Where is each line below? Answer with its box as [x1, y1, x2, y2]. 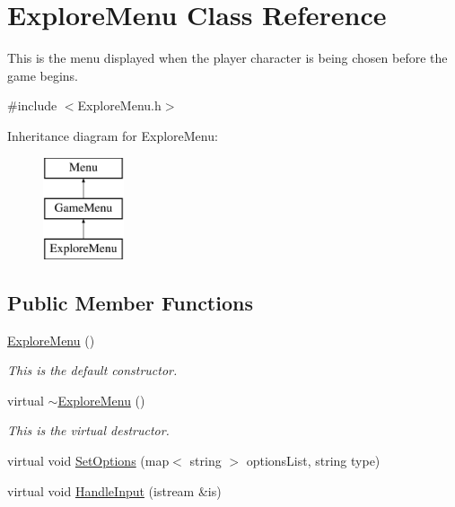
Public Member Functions [7, 288, 253, 316]
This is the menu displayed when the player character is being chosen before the [7, 48, 448, 67]
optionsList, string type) [246, 451, 381, 470]
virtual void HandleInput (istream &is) [7, 481, 222, 500]
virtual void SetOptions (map [7, 451, 170, 470]
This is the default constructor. [7, 361, 178, 380]
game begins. [7, 66, 79, 84]
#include [7, 96, 57, 115]
